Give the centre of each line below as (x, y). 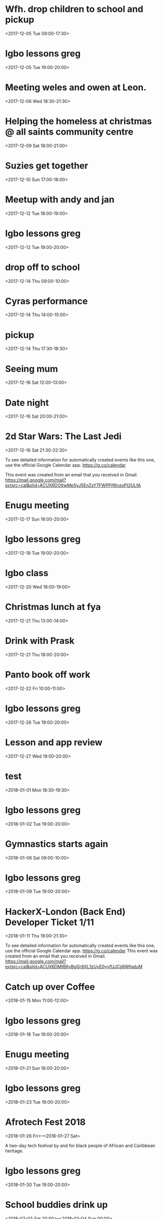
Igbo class (27, 573)
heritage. (14, 1151)
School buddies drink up (56, 1205)
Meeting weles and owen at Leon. (76, 87)
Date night (27, 402)
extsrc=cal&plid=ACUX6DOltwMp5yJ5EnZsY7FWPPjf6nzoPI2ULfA (73, 485)
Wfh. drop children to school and (74, 9)
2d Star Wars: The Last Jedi (63, 436)
